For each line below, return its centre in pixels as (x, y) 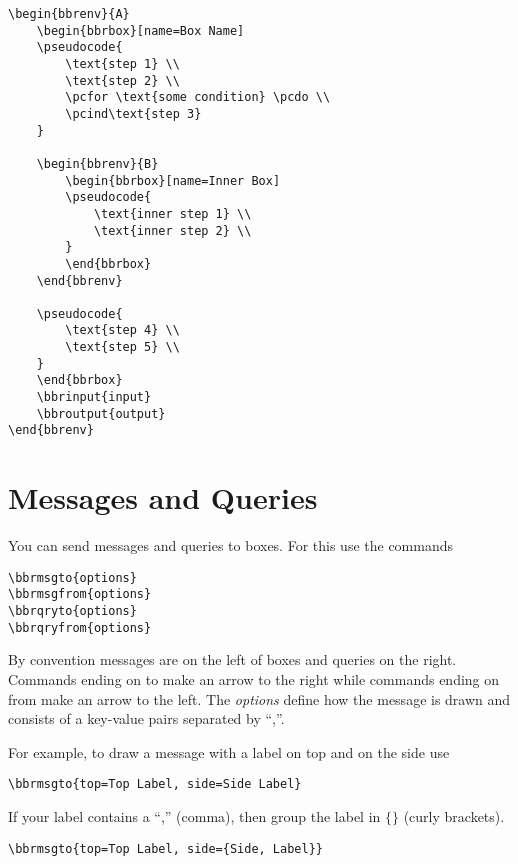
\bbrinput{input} (94, 397)
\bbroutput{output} (101, 413)
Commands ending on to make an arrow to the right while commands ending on (254, 679)
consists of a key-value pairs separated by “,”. (146, 718)
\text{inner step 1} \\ (172, 213)
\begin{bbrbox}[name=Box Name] (140, 30)
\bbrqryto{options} (72, 611)
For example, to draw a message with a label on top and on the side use (229, 751)
